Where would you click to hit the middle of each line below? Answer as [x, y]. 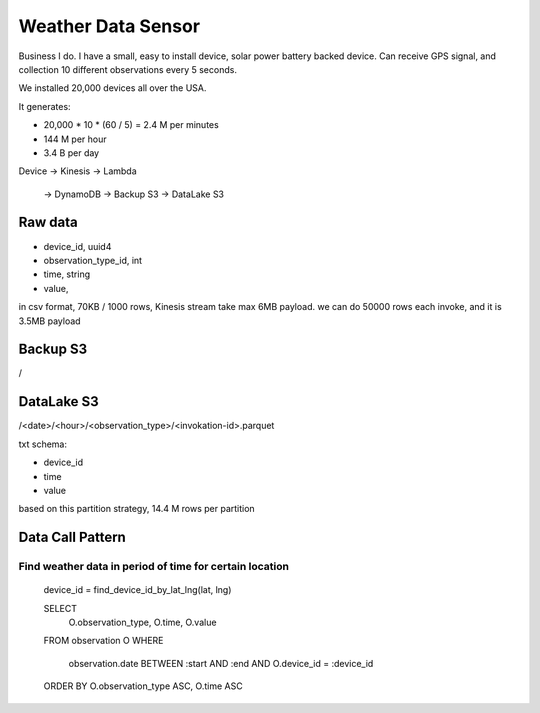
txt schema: [42, 444]
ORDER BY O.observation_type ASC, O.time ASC [143, 686]
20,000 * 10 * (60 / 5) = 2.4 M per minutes [131, 125]
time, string [66, 274]
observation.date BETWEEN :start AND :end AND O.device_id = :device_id [221, 663]
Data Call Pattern [72, 537]
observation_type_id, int [93, 260]
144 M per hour [75, 139]
